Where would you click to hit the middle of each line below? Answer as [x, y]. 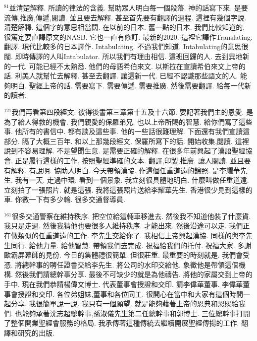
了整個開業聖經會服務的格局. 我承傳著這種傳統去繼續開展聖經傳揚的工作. [122, 323]
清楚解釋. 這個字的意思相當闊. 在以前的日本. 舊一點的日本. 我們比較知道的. [125, 27]
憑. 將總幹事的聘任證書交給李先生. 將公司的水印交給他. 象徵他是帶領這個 [121, 264]
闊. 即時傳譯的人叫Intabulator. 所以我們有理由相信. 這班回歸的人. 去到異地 [123, 56]
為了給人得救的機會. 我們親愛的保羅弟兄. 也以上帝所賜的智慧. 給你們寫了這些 [128, 121]
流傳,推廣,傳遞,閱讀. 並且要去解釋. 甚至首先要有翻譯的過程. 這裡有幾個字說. [125, 17]
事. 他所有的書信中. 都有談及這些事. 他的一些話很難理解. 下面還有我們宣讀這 [127, 131]
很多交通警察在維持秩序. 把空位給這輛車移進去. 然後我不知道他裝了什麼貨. [131, 216]
